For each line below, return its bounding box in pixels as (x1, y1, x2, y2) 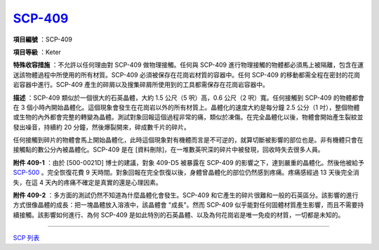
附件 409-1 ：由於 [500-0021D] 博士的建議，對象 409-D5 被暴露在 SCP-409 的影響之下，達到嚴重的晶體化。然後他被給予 (13, 158, 365, 166)
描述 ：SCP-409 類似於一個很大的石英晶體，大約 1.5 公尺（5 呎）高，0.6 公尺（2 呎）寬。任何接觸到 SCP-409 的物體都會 (13, 93, 364, 102)
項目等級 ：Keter (13, 48, 61, 56)
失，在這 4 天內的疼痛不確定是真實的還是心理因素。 (13, 178, 162, 186)
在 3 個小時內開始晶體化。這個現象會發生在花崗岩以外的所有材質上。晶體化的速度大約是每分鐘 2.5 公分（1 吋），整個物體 (13, 103, 360, 112)
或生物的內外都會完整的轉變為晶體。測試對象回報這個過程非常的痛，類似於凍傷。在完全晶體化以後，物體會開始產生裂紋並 (13, 113, 364, 121)
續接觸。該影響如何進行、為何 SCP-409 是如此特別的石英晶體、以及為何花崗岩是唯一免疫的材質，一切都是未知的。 (13, 211, 345, 219)
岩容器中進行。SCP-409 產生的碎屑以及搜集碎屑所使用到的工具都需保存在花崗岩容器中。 (13, 81, 270, 89)
